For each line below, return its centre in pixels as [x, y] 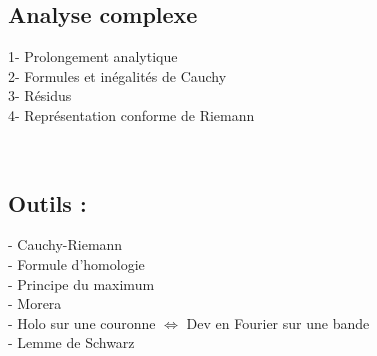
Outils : [47, 202]
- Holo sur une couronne [82, 322]
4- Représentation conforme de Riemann [131, 114]
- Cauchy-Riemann [65, 244]
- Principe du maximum [81, 283]
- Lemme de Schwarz [71, 342]
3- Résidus [40, 95]
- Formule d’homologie [76, 263]
